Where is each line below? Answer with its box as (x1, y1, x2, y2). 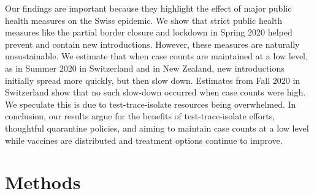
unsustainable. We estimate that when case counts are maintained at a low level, (5, 50, 308, 62)
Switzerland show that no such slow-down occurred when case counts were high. (5, 86, 306, 99)
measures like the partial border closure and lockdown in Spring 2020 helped (5, 26, 293, 39)
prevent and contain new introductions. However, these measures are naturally (5, 37, 300, 50)
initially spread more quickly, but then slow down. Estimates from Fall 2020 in (5, 73, 301, 86)
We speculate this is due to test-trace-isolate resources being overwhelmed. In (5, 97, 296, 110)
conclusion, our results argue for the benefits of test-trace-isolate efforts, (5, 110, 275, 122)
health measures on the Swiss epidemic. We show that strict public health (5, 13, 283, 26)
